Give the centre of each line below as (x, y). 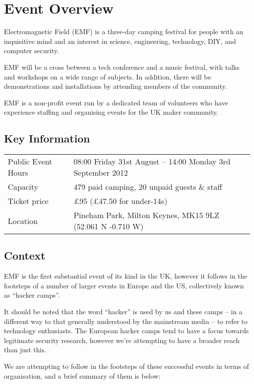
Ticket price (28, 201)
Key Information (47, 138)
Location (23, 221)
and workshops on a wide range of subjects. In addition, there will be (107, 76)
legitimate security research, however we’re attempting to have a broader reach (122, 340)
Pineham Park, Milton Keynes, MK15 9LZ (146, 215)
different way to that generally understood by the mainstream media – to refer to (126, 321)
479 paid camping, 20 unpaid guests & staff (148, 187)
